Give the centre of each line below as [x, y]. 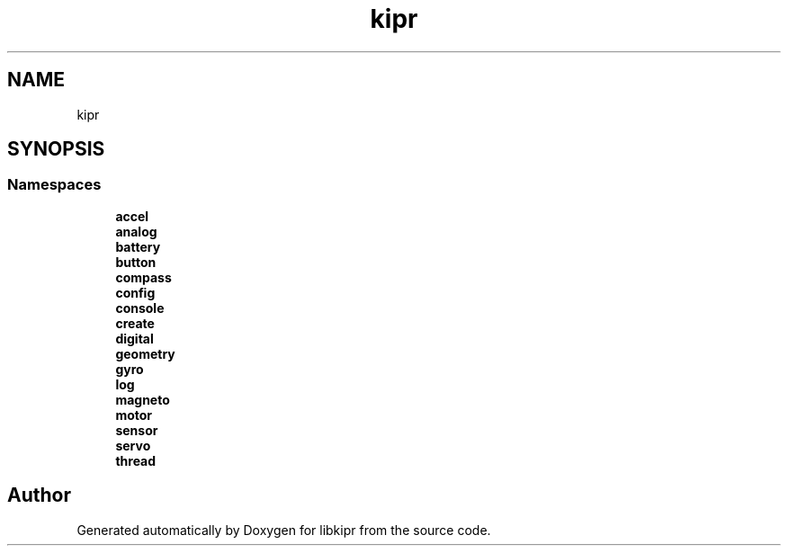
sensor [137, 430]
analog [136, 231]
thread [136, 460]
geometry [145, 353]
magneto [143, 399]
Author [39, 495]
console [140, 308]
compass [143, 277]
